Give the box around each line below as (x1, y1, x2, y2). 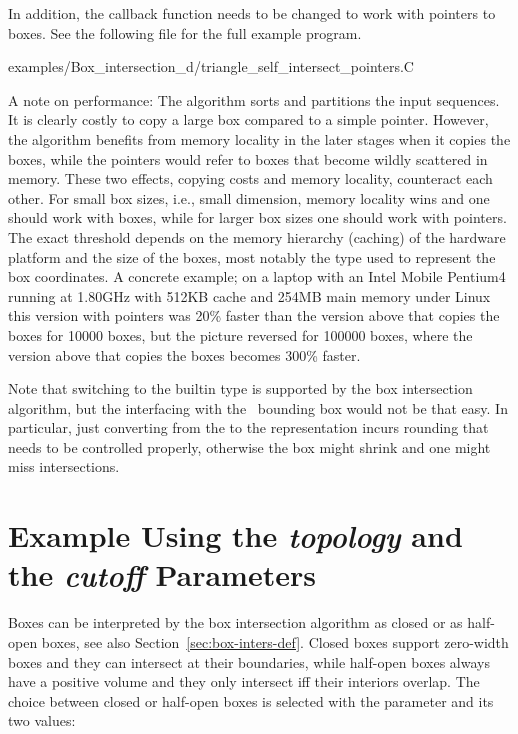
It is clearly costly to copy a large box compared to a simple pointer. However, (8, 109, 489, 130)
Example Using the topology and (8, 515, 463, 557)
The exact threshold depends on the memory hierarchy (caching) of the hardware (8, 226, 506, 247)
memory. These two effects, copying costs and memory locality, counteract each (8, 168, 493, 189)
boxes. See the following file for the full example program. (8, 22, 362, 43)
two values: (8, 710, 76, 731)
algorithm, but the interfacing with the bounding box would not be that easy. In (8, 397, 508, 418)
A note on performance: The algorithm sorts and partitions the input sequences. (8, 89, 500, 110)
